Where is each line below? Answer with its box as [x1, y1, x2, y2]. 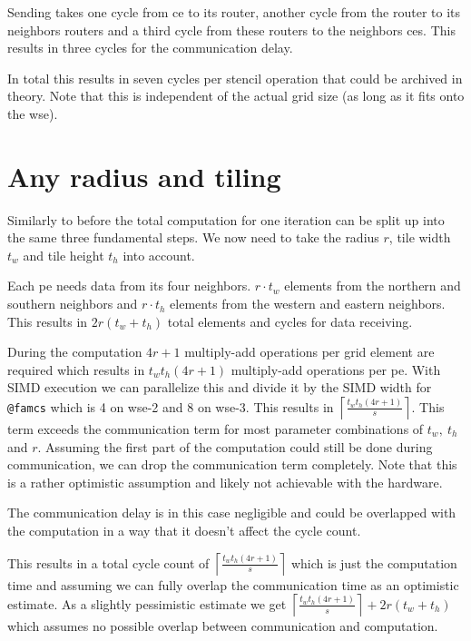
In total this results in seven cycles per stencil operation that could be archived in [7, 68, 463, 87]
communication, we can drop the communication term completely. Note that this [7, 455, 457, 474]
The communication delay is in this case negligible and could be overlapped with [7, 503, 456, 522]
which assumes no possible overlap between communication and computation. [7, 616, 438, 636]
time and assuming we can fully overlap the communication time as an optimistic [7, 575, 459, 594]
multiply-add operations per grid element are [184, 342, 435, 361]
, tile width [388, 228, 451, 247]
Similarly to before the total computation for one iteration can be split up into [7, 210, 445, 229]
